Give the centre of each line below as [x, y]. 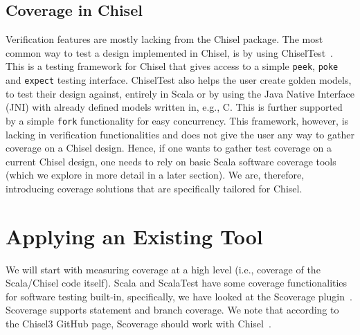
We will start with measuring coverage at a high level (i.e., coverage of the [163, 269]
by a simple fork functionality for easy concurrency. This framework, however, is [177, 120]
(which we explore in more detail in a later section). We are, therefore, [155, 175]
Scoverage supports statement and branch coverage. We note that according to [172, 310]
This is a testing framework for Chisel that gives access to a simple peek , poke [172, 66]
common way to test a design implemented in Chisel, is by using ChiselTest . [169, 52]
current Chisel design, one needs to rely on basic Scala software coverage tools [171, 161]
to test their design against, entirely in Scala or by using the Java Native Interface [180, 93]
